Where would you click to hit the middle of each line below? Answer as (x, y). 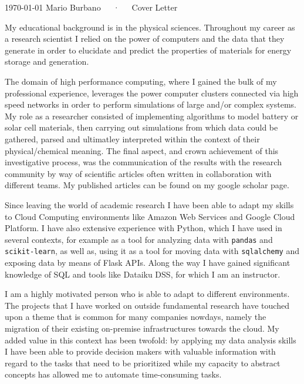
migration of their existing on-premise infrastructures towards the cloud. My (142, 328)
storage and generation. (47, 61)
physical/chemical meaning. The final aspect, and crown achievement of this (142, 150)
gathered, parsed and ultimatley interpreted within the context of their (132, 138)
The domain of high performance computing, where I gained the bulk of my (141, 81)
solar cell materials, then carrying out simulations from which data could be (141, 127)
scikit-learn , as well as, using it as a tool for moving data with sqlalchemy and (152, 251)
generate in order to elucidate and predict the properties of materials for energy (148, 50)
